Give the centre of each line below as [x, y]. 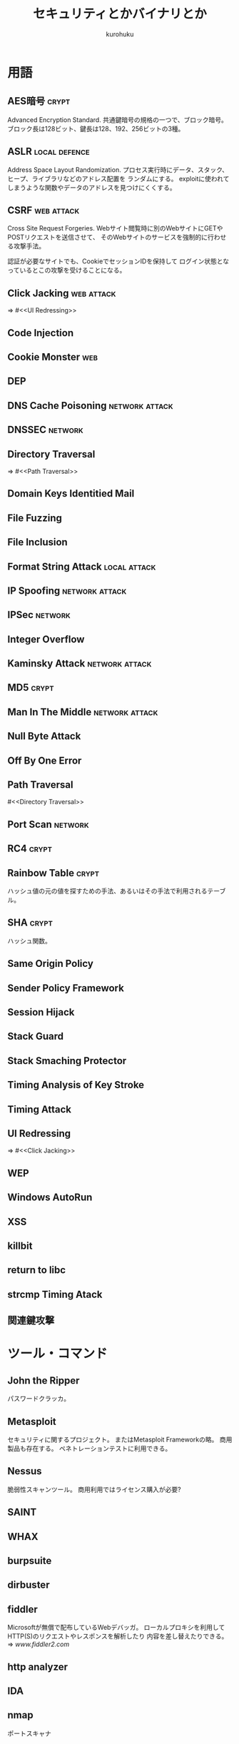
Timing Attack [39, 1109]
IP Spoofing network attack [67, 590]
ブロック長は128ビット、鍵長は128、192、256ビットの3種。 [96, 128]
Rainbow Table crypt [54, 873]
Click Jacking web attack [62, 293]
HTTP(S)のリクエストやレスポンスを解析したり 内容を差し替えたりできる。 [118, 1636]
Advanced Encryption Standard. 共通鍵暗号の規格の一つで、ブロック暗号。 [118, 120]
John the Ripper [44, 1380]
